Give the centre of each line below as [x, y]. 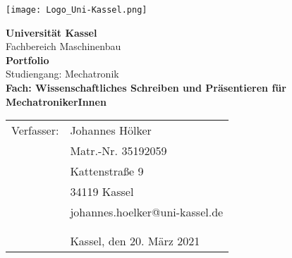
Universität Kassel [51, 32]
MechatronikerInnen [56, 101]
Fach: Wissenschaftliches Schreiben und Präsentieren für [146, 88]
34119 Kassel [102, 192]
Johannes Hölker [111, 130]
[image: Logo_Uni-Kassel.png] [77, 10]
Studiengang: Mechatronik [62, 74]
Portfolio [28, 60]
